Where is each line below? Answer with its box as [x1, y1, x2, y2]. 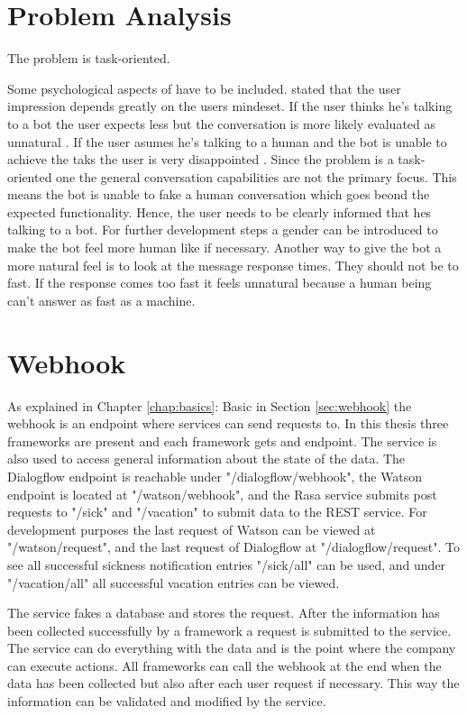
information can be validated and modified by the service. [7, 692, 326, 711]
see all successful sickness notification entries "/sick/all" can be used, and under [7, 555, 446, 574]
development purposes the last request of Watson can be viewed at [7, 519, 376, 538]
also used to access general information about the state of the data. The [7, 449, 406, 468]
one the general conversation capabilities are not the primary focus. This [56, 167, 457, 186]
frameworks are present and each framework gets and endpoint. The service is [7, 431, 437, 450]
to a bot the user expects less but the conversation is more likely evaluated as [7, 114, 436, 133]
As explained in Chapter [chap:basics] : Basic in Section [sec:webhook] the [7, 396, 412, 415]
